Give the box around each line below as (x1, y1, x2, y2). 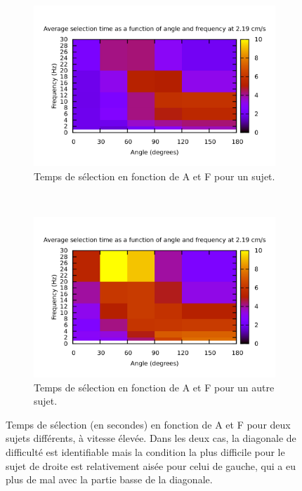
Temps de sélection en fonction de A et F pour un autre (34, 379, 275, 394)
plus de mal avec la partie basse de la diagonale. (6, 472, 213, 487)
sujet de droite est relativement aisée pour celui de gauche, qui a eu (6, 458, 296, 473)
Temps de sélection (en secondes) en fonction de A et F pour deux (6, 417, 291, 431)
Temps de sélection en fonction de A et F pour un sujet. (34, 168, 275, 183)
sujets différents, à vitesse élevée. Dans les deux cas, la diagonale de (6, 431, 296, 445)
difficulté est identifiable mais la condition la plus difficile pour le (6, 444, 285, 459)
